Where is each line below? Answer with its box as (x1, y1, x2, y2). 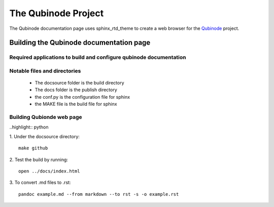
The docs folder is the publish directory (35, 87, 118, 93)
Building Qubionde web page (9, 114, 82, 121)
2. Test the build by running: (9, 156, 68, 162)
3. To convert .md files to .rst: (9, 180, 71, 186)
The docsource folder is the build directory (35, 80, 124, 86)
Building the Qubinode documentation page (9, 38, 151, 47)
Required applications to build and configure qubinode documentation (9, 54, 186, 61)
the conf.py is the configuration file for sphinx (35, 94, 130, 100)
